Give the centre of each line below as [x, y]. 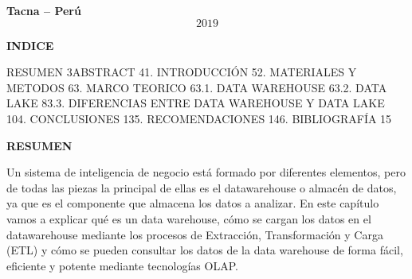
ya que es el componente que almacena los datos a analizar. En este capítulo [193, 203]
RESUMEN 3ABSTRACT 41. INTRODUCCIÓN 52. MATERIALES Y [182, 72]
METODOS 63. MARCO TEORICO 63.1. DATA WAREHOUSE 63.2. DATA [197, 87]
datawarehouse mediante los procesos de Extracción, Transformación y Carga [195, 234]
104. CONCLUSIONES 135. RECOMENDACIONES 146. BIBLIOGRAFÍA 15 [199, 118]
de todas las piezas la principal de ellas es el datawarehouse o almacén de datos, [202, 187]
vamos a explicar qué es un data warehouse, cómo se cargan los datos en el [189, 218]
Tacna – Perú [44, 10]
